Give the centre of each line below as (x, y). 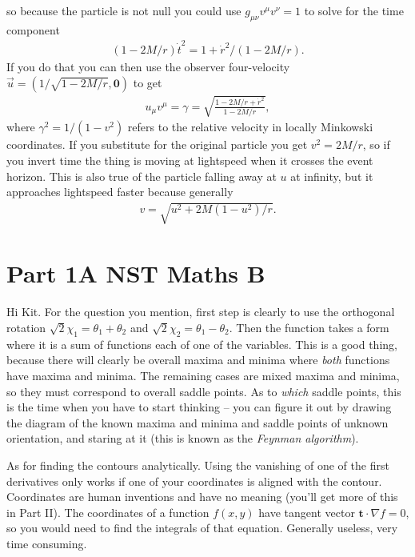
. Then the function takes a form (309, 327)
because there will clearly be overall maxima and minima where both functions (198, 360)
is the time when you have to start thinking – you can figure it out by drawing (199, 407)
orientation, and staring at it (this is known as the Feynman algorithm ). (183, 438)
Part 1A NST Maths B (136, 273)
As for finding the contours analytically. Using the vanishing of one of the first (198, 465)
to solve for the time (354, 10)
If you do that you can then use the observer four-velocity (148, 67)
